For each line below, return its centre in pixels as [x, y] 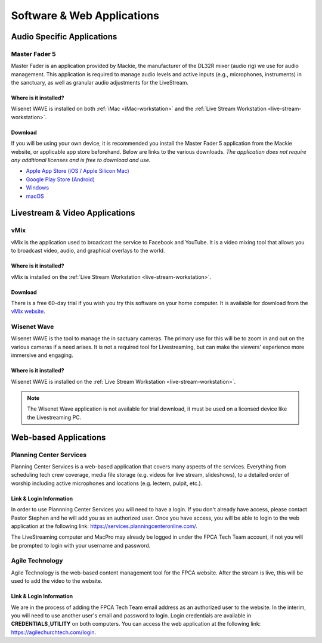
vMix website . [28, 311]
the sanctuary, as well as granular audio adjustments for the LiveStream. [100, 83]
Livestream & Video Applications [73, 213]
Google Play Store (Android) [61, 179]
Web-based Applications [58, 437]
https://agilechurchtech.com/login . [54, 632]
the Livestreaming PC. [54, 417]
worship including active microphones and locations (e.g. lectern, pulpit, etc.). [107, 483]
